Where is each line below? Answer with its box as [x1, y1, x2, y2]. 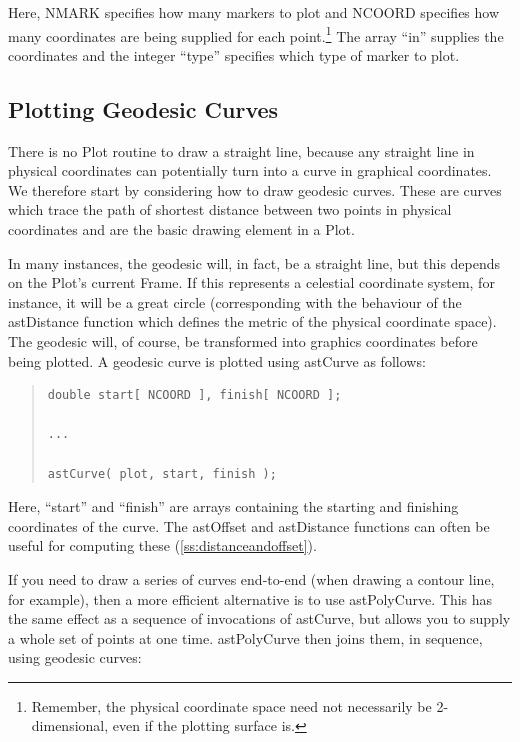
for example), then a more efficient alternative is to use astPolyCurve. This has [8, 588, 493, 609]
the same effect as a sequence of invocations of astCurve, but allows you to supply [8, 608, 511, 629]
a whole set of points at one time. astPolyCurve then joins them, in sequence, [8, 627, 483, 648]
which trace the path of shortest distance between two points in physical [8, 199, 452, 220]
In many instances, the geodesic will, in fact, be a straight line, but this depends [8, 252, 501, 273]
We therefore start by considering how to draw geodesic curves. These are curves [8, 179, 502, 200]
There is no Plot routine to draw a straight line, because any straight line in [8, 140, 475, 161]
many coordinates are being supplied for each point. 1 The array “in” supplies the [8, 22, 504, 46]
